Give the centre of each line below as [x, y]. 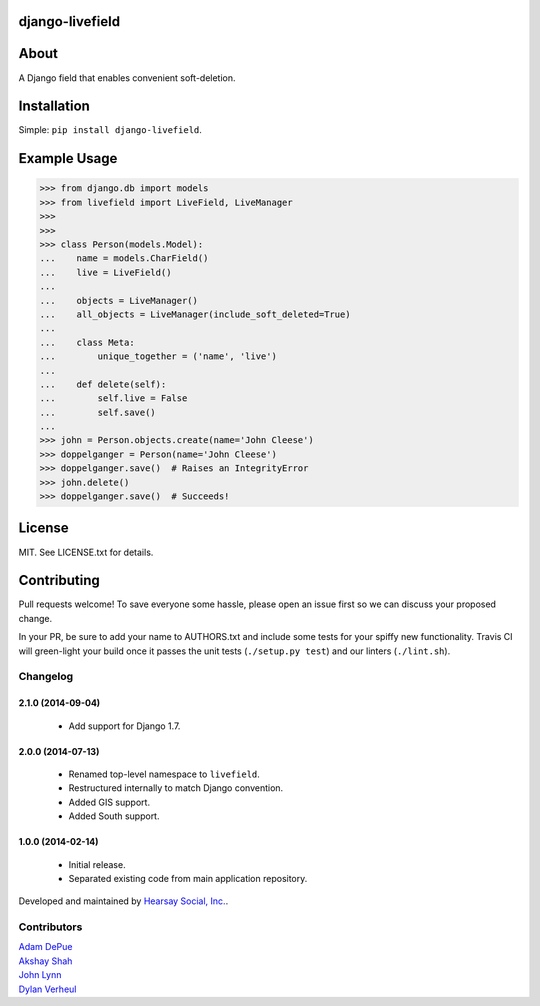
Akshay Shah [45, 961]
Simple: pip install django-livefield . [110, 130]
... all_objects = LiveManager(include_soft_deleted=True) [195, 314]
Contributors [50, 927]
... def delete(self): [103, 384]
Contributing [59, 580]
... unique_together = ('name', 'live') [158, 356]
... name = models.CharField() [124, 258]
